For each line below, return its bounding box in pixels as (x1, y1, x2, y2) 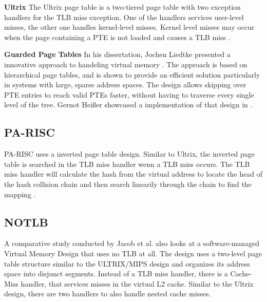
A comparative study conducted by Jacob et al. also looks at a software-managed (4, 238, 260, 249)
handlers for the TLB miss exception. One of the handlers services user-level (4, 11, 244, 22)
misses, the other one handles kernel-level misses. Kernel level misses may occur (4, 22, 255, 32)
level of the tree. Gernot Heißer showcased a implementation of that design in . (4, 99, 253, 110)
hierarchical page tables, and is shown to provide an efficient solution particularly (4, 69, 260, 80)
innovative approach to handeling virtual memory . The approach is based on (4, 59, 247, 69)
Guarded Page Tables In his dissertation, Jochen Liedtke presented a (4, 49, 231, 60)
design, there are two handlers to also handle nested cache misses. (4, 288, 211, 299)
